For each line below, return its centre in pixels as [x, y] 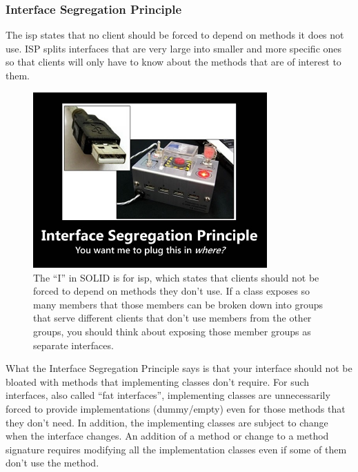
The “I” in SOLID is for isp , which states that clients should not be [176, 277]
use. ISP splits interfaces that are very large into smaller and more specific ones [174, 48]
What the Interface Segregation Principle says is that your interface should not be [179, 368]
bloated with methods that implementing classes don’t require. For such [158, 381]
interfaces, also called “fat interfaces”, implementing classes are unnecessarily [168, 395]
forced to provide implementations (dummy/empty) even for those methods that [176, 408]
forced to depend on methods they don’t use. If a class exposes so [172, 291]
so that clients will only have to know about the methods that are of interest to [173, 62]
